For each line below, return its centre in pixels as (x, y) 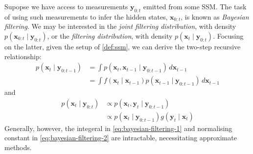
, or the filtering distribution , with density (110, 35)
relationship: (23, 56)
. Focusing (228, 35)
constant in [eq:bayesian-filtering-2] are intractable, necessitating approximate (121, 138)
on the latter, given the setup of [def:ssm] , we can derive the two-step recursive (123, 46)
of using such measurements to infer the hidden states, (86, 16)
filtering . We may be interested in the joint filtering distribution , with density (120, 26)
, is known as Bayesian (215, 16)
